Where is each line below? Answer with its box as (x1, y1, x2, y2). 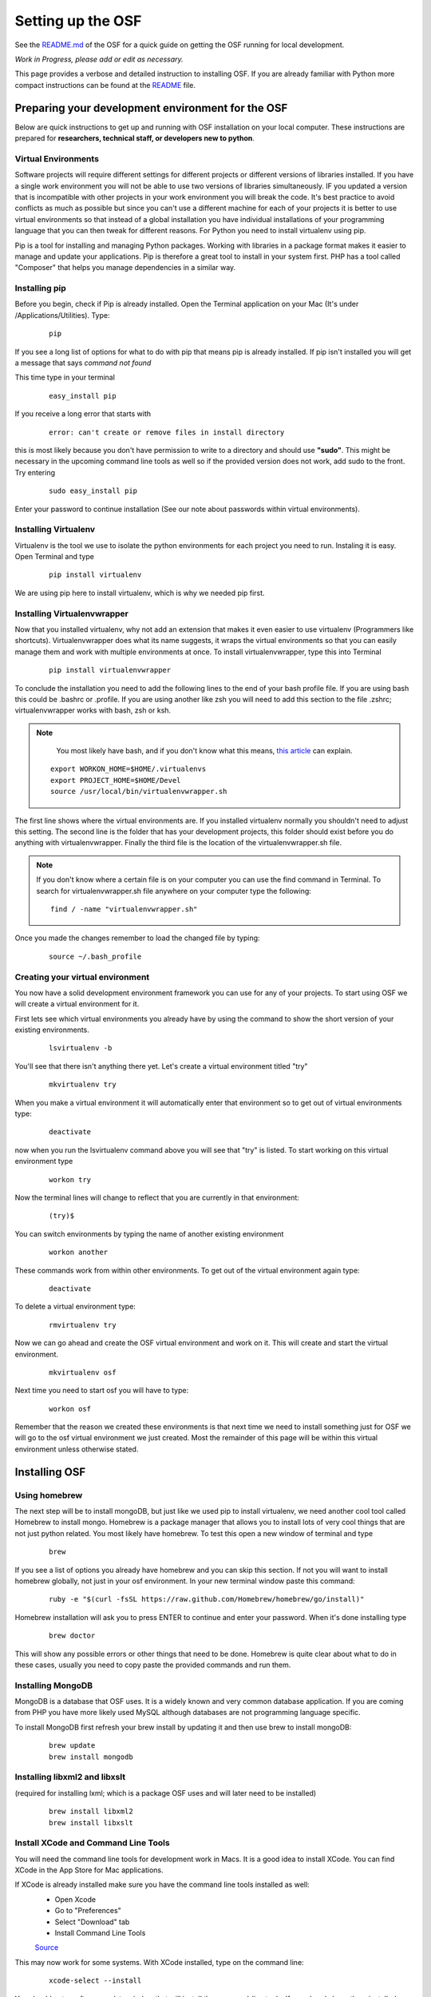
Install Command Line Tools (54, 1928, 146, 1938)
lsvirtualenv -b (49, 1043, 113, 1053)
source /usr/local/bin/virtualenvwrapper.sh (50, 787, 227, 796)
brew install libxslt (49, 1818, 133, 1827)
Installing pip (14, 283, 67, 294)
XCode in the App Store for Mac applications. (14, 1865, 164, 1875)
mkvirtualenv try (49, 1080, 117, 1090)
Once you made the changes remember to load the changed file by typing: (14, 933, 260, 943)
